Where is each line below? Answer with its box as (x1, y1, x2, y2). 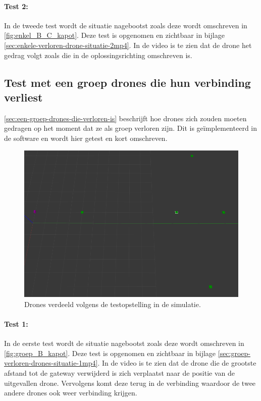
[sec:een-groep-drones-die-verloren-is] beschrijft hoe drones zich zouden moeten (4, 113, 247, 123)
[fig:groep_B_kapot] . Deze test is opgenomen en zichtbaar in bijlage (4, 347, 216, 358)
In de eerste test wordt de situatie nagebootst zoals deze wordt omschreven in (4, 338, 244, 348)
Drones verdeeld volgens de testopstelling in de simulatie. (24, 298, 201, 309)
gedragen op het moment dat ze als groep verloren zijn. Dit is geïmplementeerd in (4, 123, 257, 133)
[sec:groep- (218, 347, 251, 358)
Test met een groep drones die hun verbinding (4, 74, 251, 90)
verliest (4, 89, 43, 105)
